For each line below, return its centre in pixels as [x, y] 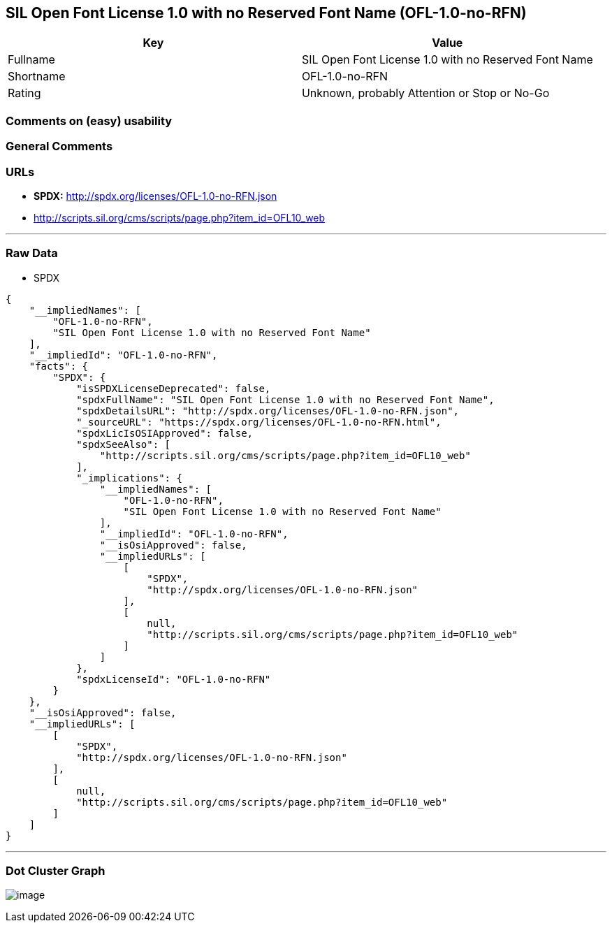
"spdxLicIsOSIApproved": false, [165, 433]
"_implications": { [129, 478]
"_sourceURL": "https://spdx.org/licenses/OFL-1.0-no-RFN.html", [259, 422]
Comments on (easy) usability [89, 121]
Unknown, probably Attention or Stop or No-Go [425, 93]
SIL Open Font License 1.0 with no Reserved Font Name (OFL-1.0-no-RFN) [266, 13]
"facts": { [59, 366]
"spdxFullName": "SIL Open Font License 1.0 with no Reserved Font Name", [285, 399]
